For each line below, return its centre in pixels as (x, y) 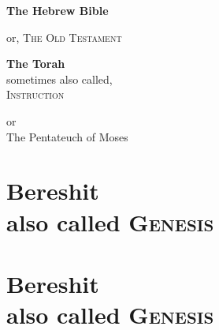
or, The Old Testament (64, 37)
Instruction (35, 94)
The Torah (36, 64)
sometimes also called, (59, 79)
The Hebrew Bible (58, 10)
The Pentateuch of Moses (67, 136)
